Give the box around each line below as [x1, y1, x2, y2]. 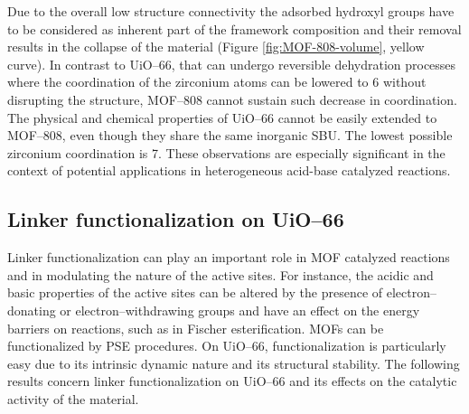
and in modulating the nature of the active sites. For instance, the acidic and [7, 265, 434, 284]
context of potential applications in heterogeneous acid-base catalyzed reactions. [7, 161, 451, 180]
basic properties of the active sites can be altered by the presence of [7, 283, 383, 302]
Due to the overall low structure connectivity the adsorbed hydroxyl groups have [7, 2, 455, 20]
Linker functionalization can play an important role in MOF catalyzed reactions [7, 248, 450, 267]
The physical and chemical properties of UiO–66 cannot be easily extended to [7, 108, 437, 127]
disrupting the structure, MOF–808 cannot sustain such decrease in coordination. [7, 89, 457, 108]
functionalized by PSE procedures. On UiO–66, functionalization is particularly [7, 336, 446, 355]
